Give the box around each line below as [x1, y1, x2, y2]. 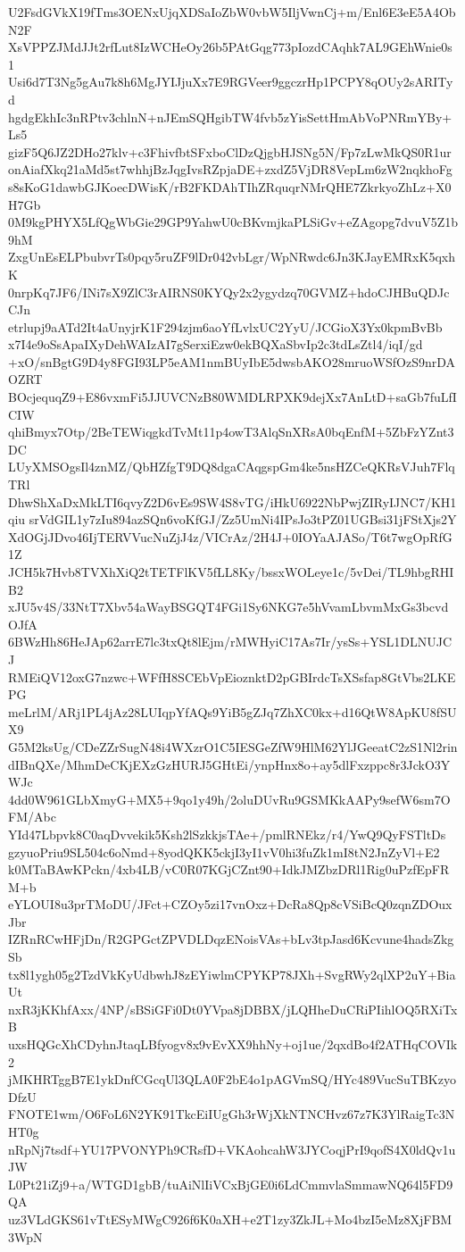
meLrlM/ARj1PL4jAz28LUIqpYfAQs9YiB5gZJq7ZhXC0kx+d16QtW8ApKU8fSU [8, 702, 457, 721]
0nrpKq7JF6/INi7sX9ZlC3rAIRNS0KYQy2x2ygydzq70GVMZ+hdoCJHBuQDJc [8, 282, 450, 301]
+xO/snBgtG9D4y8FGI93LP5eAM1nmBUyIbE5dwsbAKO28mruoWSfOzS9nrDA [8, 352, 456, 371]
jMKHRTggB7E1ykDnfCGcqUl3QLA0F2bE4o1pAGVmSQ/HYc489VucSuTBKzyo [8, 1070, 456, 1089]
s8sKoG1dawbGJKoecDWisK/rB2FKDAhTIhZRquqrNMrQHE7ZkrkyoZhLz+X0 [8, 177, 452, 196]
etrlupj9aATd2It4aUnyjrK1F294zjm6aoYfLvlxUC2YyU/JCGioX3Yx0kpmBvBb [8, 317, 443, 336]
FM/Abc [8, 807, 56, 826]
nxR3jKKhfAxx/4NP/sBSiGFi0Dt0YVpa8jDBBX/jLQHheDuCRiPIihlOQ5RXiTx [8, 999, 458, 1018]
